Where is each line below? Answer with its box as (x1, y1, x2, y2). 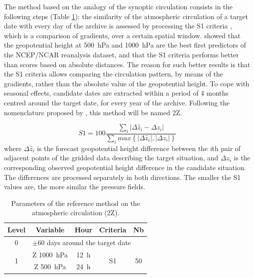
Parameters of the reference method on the (11, 198, 140, 208)
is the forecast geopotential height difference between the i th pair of (37, 143, 241, 153)
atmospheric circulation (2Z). (31, 207, 120, 218)
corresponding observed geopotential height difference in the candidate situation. (4, 162, 246, 172)
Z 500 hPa (34, 261, 66, 272)
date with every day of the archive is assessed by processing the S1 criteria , (4, 21, 232, 31)
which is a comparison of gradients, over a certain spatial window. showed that (4, 30, 241, 40)
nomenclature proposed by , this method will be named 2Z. (4, 107, 182, 117)
